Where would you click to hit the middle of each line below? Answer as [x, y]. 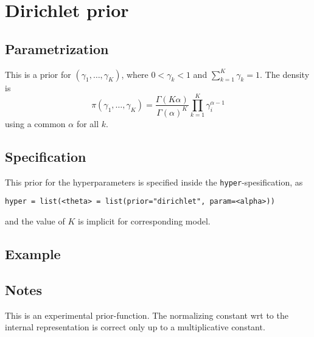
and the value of [35, 221]
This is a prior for [38, 74]
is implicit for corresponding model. [144, 221]
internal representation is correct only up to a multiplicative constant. [135, 327]
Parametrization [57, 48]
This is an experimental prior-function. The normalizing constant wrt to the [147, 315]
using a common [35, 123]
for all [88, 123]
